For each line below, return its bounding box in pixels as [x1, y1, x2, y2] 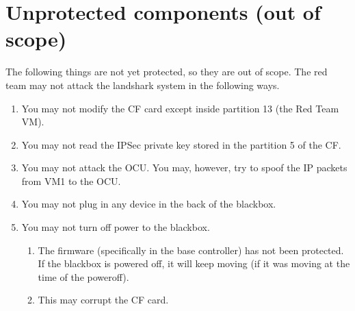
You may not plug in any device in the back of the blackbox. [21, 197, 276, 211]
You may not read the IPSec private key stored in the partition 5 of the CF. [21, 137, 341, 151]
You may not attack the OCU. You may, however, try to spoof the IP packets [21, 160, 347, 175]
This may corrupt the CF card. [38, 293, 169, 307]
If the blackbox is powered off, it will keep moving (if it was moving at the [38, 256, 350, 271]
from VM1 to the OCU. [21, 173, 121, 188]
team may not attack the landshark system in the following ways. [5, 77, 280, 92]
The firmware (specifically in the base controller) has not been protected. [38, 242, 344, 257]
